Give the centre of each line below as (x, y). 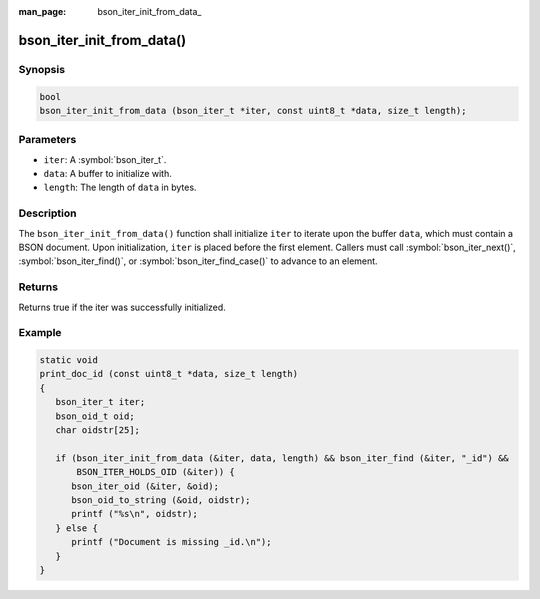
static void (69, 360)
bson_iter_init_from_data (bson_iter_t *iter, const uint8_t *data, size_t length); (253, 110)
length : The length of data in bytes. (120, 187)
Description (47, 213)
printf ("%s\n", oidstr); (135, 514)
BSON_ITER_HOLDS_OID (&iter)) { (155, 472)
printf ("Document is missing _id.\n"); (171, 542)
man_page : (42, 11)
